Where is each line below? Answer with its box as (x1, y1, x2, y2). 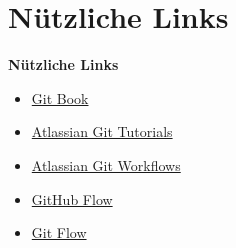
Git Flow (31, 222, 87, 243)
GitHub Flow (31, 188, 113, 209)
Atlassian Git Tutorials (31, 121, 173, 142)
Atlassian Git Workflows (31, 154, 181, 175)
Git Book (31, 87, 89, 108)
